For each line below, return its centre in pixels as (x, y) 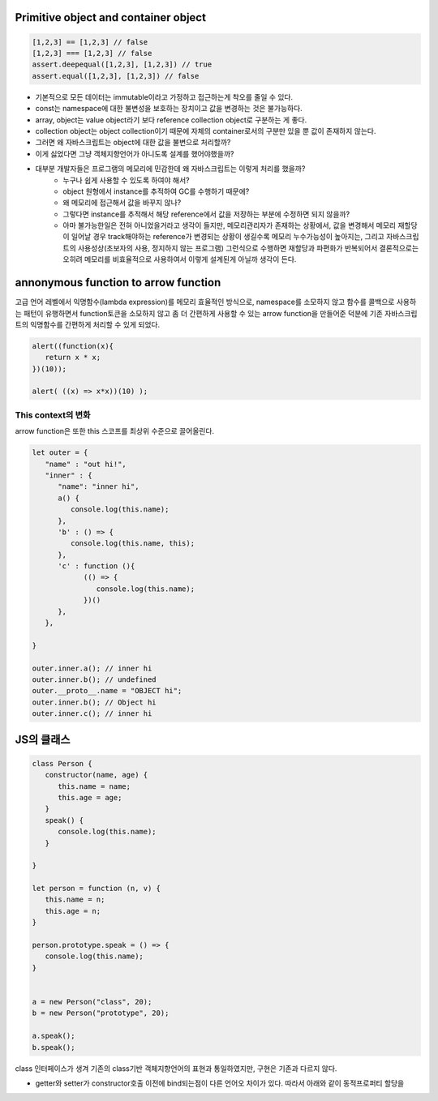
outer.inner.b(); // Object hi (94, 702)
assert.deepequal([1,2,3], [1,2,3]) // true (122, 64)
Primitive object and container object (111, 17)
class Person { (62, 763)
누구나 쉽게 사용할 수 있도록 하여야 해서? (126, 180)
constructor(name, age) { (97, 775)
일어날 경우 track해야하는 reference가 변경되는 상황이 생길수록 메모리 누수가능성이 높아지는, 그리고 (228, 237)
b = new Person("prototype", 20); (101, 1013)
